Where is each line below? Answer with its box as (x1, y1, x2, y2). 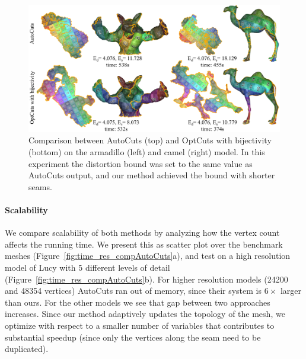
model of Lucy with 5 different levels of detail (5, 261, 170, 274)
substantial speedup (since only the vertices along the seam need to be (5, 331, 261, 343)
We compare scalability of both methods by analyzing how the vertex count (5, 226, 280, 239)
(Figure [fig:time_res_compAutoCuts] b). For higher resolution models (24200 (5, 273, 288, 285)
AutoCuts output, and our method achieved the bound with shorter (28, 169, 275, 181)
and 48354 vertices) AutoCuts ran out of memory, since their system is (5, 284, 262, 297)
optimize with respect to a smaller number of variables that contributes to (5, 319, 275, 331)
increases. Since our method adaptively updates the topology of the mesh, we (5, 307, 285, 320)
